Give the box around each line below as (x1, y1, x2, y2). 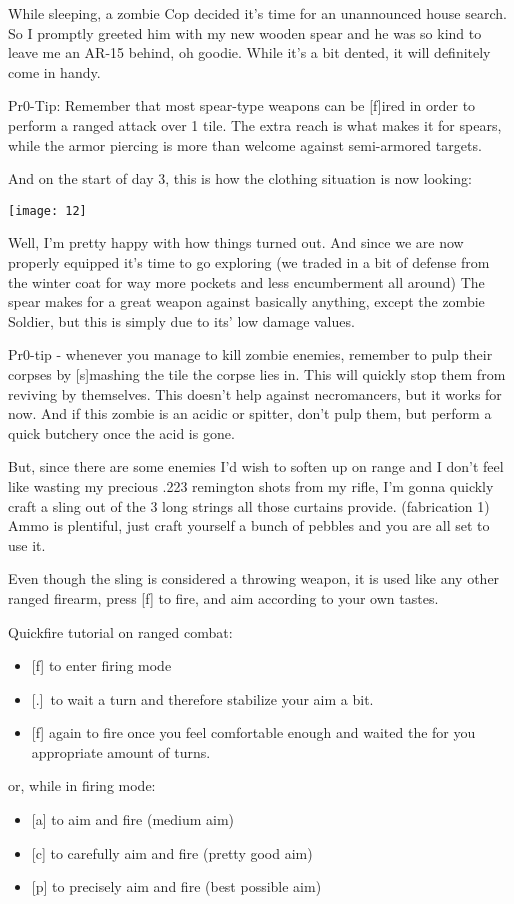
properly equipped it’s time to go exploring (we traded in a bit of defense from (8, 252, 490, 272)
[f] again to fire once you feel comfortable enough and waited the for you (31, 722, 476, 743)
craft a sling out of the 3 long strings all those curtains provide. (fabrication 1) (8, 495, 490, 516)
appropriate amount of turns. (31, 741, 211, 762)
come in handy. (8, 61, 101, 82)
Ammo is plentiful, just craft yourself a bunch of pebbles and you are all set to (8, 515, 490, 536)
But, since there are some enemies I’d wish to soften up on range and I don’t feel (8, 456, 504, 477)
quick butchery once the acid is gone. (8, 422, 235, 443)
